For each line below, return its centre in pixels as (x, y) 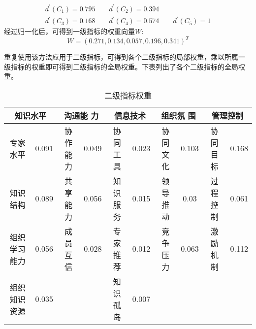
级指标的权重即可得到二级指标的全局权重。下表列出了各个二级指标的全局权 (125, 66)
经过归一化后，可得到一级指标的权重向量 (69, 31)
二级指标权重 (128, 95)
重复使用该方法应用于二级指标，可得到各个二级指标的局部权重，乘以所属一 (125, 57)
